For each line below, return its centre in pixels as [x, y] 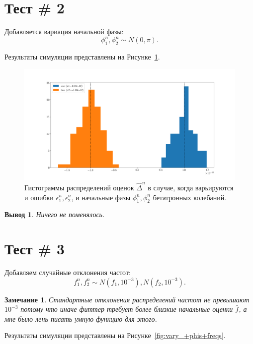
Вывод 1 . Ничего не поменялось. [55, 214]
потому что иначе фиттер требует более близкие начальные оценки [127, 309]
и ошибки [39, 197]
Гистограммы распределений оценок [79, 187]
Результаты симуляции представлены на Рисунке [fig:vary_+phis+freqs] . [115, 335]
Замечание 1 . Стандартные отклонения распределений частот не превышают [127, 299]
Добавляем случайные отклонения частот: [68, 272]
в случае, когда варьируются [191, 187]
